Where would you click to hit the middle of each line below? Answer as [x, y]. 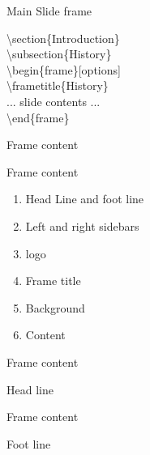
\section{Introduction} [63, 38]
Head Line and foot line [85, 199]
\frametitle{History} [58, 85]
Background [55, 307]
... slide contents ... [54, 101]
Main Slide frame [49, 11]
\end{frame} [38, 117]
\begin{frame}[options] [64, 69]
